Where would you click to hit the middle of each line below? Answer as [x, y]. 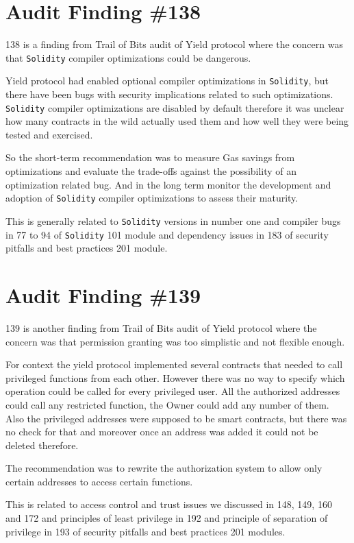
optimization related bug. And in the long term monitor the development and [168, 184]
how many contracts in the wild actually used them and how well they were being [177, 121]
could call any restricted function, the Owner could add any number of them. [167, 404]
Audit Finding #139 [103, 295]
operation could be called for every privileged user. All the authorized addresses [173, 391]
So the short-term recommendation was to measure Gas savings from [150, 157]
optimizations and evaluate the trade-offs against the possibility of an [151, 171]
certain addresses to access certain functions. [99, 481]
